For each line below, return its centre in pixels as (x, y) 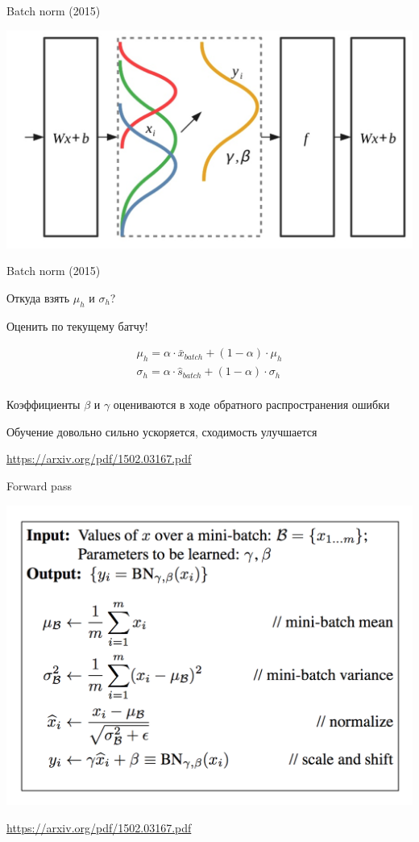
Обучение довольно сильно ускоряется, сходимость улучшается (162, 431)
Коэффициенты (44, 404)
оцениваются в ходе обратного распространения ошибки (251, 404)
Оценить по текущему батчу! (77, 325)
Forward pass (39, 486)
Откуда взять (38, 297)
